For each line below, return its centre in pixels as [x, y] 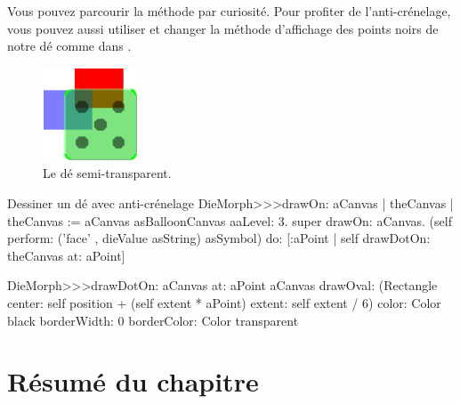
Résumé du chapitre [133, 381]
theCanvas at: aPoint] [66, 255]
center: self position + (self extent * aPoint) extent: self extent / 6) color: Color [224, 302]
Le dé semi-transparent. [107, 173]
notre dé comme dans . [69, 46]
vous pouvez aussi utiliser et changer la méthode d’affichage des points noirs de [223, 28]
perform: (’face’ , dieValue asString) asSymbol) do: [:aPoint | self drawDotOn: [219, 238]
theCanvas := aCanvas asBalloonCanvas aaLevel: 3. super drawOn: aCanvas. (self [230, 220]
